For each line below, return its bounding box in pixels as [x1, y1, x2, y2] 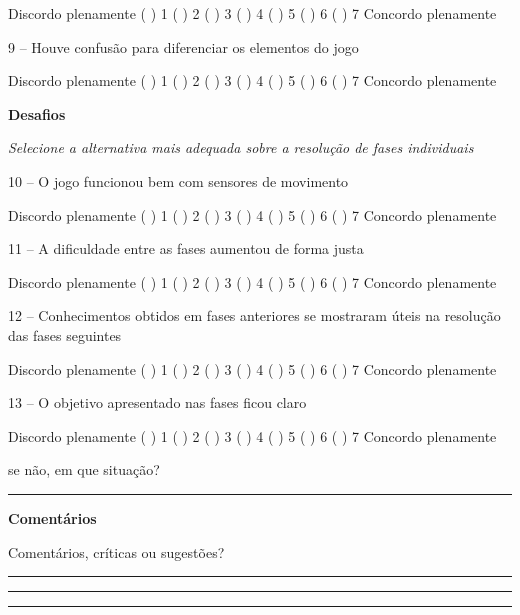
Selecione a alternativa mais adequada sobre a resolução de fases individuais [8, 137, 474, 158]
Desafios [8, 103, 66, 124]
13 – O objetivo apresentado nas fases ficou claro [8, 392, 307, 413]
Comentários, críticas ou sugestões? [8, 541, 225, 562]
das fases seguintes [8, 324, 122, 345]
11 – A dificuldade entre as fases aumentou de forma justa [8, 238, 364, 259]
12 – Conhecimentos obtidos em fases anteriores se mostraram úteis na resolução [8, 305, 501, 326]
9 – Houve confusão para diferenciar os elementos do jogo [8, 36, 359, 57]
